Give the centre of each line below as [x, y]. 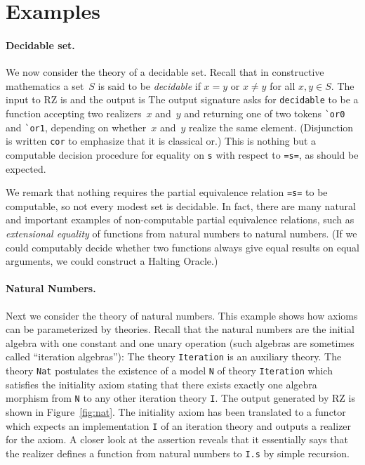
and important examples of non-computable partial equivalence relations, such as [180, 220]
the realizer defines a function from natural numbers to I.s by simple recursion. [178, 453]
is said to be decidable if [149, 85]
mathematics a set [45, 85]
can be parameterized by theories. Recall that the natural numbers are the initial [180, 329]
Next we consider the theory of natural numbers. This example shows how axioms [182, 315]
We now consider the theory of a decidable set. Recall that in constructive [165, 72]
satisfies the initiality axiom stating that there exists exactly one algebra [161, 384]
